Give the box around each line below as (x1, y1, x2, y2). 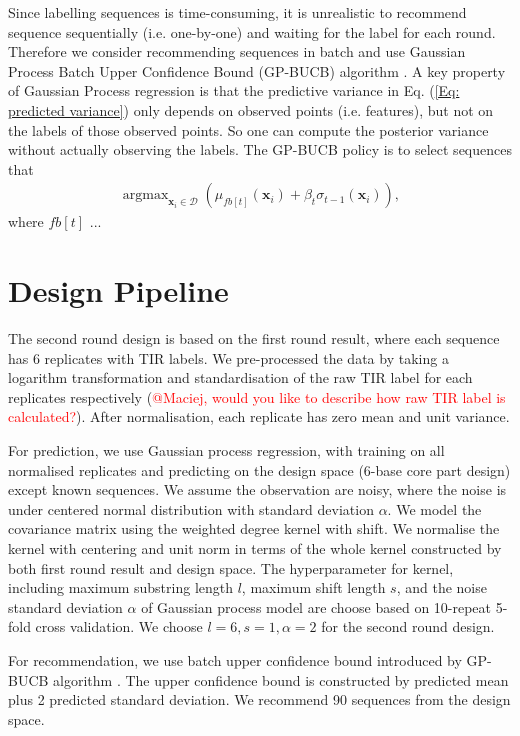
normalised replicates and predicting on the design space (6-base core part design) (8, 459, 511, 480)
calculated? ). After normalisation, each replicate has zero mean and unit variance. (8, 406, 510, 427)
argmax (122, 188, 169, 203)
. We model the (387, 498, 482, 519)
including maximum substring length (8, 577, 234, 598)
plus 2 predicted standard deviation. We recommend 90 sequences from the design (8, 689, 511, 710)
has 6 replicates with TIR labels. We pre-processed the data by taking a (8, 347, 449, 368)
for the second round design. (321, 616, 495, 637)
